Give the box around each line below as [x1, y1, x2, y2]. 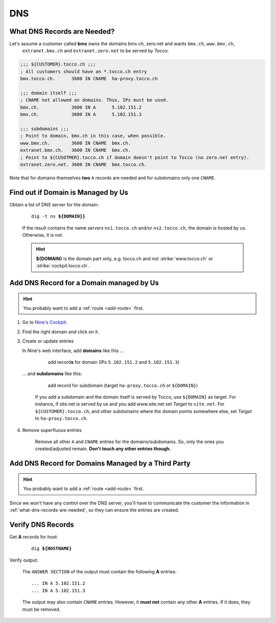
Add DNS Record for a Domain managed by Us [9, 279, 159, 287]
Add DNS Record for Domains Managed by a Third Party [9, 459, 191, 468]
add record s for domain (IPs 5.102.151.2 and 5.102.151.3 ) [48, 359, 180, 365]
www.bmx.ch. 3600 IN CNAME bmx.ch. [20, 140, 131, 146]
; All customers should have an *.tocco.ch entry [20, 68, 147, 74]
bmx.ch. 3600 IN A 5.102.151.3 [20, 111, 142, 118]
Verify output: [9, 557, 38, 563]
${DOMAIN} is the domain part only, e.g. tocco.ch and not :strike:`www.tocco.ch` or [36, 256, 213, 262]
